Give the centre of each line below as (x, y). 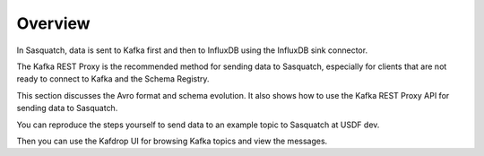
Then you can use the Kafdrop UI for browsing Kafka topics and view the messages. (172, 141)
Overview (53, 23)
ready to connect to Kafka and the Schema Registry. (113, 79)
